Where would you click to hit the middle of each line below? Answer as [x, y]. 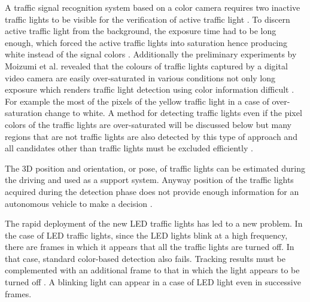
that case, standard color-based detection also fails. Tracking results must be [145, 258]
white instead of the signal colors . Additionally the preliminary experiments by [151, 54]
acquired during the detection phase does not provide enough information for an [152, 191]
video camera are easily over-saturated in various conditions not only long [140, 77]
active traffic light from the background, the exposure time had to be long [141, 31]
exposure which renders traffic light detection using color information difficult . [150, 89]
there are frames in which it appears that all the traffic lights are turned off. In [150, 247]
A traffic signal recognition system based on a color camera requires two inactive [153, 7]
